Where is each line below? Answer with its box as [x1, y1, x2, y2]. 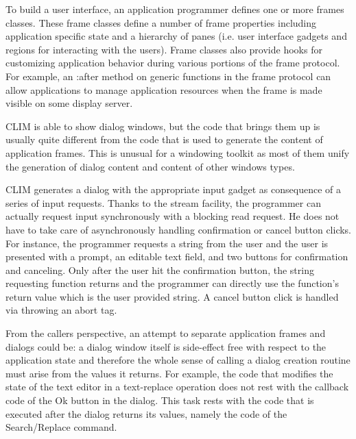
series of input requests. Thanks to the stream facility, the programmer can [5, 195, 321, 210]
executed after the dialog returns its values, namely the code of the [5, 406, 287, 421]
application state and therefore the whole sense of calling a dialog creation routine [5, 353, 351, 367]
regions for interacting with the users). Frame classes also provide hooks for [5, 42, 322, 56]
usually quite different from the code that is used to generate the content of [5, 132, 323, 147]
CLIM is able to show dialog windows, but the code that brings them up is [5, 118, 320, 133]
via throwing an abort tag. [5, 303, 117, 317]
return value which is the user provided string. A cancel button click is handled [5, 289, 339, 303]
